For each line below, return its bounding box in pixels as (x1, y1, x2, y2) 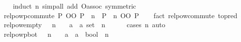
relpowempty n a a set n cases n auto (3, 20, 165, 30)
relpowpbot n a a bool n (3, 29, 109, 39)
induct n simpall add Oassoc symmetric (13, 1, 136, 10)
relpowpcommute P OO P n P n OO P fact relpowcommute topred (3, 10, 238, 20)
